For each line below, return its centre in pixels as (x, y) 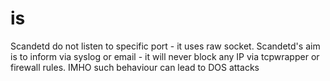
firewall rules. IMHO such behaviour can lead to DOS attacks (135, 67)
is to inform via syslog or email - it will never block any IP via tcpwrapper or (165, 56)
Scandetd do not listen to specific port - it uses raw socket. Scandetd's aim (165, 46)
